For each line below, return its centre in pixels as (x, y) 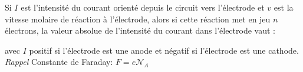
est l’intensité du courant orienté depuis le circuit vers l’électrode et (143, 7)
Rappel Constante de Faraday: (59, 62)
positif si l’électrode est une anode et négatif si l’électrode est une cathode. (164, 50)
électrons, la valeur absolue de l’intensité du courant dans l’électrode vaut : (140, 30)
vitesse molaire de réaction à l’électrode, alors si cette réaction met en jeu (138, 19)
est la (284, 7)
